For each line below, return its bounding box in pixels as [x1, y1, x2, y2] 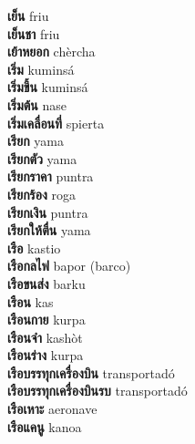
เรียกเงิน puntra [7, 202, 88, 222]
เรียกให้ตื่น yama [7, 221, 91, 240]
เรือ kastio [7, 238, 61, 257]
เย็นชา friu [7, 24, 60, 43]
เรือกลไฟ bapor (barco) [7, 256, 131, 275]
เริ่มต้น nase [7, 95, 67, 114]
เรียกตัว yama [7, 149, 77, 168]
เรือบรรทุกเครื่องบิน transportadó [7, 363, 175, 382]
